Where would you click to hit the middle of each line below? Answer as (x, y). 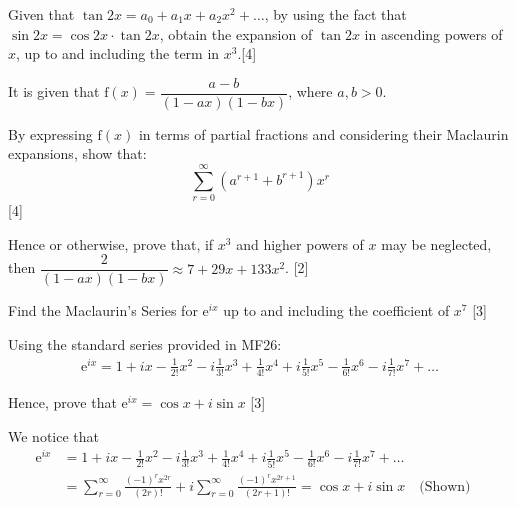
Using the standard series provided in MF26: (145, 344)
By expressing (50, 133)
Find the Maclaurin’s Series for (103, 310)
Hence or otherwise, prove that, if (111, 243)
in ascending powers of (433, 33)
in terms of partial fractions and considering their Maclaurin (323, 133)
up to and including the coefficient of (336, 310)
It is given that (54, 91)
